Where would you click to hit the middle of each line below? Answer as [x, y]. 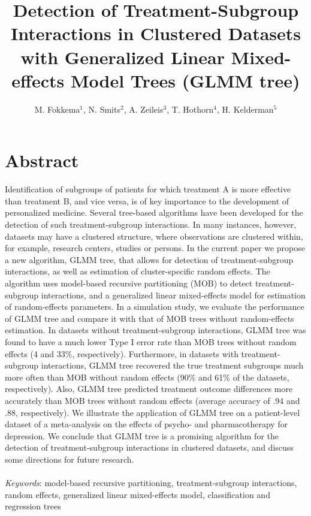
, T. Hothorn [190, 109]
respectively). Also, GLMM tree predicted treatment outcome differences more [149, 389]
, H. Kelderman [245, 109]
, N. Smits [102, 109]
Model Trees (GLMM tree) [185, 80]
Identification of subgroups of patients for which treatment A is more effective [148, 189]
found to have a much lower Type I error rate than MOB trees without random [151, 341]
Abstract [42, 160]
